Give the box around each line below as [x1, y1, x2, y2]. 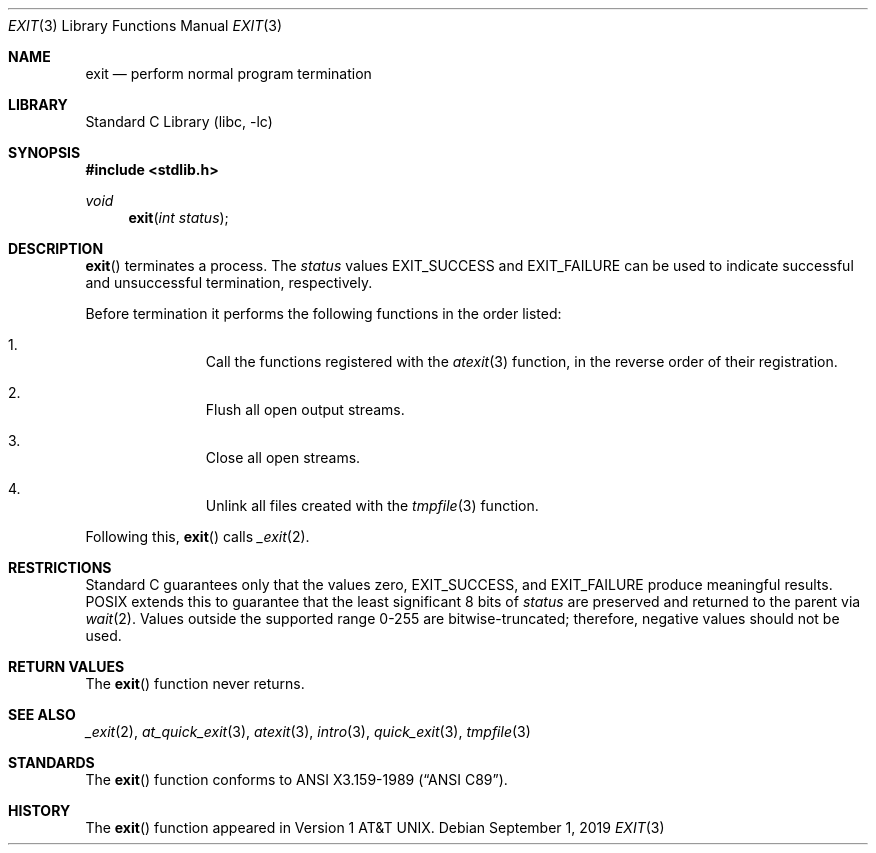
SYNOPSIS [8, 144, 81, 161]
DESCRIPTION [8, 240, 104, 257]
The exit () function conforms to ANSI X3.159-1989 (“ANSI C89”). [85, 771, 508, 788]
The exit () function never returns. [85, 675, 305, 692]
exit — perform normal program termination [85, 65, 372, 82]
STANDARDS [8, 754, 95, 771]
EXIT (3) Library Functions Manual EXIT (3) [8, 17, 283, 34]
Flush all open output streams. [205, 401, 405, 418]
